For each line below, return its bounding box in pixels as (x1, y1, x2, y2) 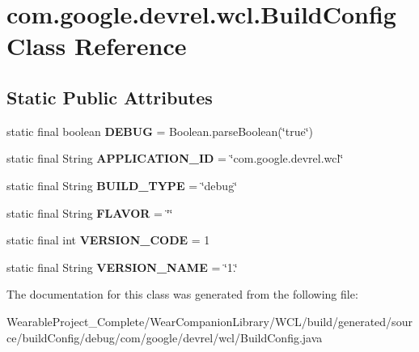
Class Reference (6, 29, 187, 62)
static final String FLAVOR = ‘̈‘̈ (6, 204, 173, 221)
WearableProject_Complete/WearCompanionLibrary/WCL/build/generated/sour (6, 312, 413, 329)
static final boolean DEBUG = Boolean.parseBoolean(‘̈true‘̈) (6, 122, 313, 139)
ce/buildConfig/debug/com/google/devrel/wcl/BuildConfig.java (6, 329, 323, 346)
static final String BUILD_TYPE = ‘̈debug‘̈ (6, 176, 238, 193)
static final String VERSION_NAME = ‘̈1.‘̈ (6, 258, 238, 275)
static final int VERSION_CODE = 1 (6, 231, 210, 248)
